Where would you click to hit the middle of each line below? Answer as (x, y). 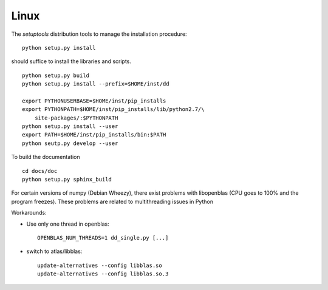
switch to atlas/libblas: (54, 251)
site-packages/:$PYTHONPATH (76, 118)
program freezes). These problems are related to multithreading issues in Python (112, 201)
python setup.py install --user (70, 126)
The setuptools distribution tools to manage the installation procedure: (99, 34)
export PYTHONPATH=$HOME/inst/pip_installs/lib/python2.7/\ (113, 110)
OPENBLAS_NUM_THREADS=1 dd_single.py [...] (103, 238)
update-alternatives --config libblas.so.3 (103, 274)
